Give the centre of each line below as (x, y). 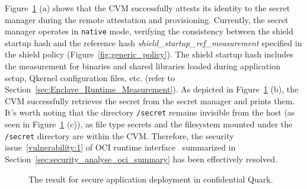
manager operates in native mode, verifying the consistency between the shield (149, 31)
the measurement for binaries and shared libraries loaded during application (143, 66)
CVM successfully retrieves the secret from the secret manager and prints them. (150, 100)
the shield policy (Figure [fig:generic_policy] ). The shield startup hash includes (149, 54)
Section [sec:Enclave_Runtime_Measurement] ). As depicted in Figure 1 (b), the (152, 89)
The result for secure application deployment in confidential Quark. (151, 179)
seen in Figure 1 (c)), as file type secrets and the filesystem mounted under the (149, 124)
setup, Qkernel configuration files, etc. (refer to (90, 77)
